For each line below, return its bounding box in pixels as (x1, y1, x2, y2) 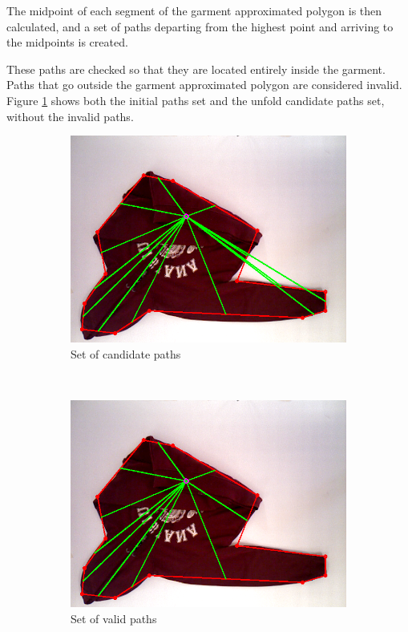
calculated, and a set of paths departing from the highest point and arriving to (6, 18, 394, 34)
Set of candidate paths (71, 345, 181, 362)
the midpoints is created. (6, 34, 128, 51)
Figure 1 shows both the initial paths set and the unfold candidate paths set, (6, 91, 385, 108)
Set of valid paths (71, 610, 157, 626)
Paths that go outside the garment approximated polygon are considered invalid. (6, 76, 402, 93)
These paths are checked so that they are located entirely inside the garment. (6, 60, 386, 77)
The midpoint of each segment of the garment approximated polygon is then (6, 2, 382, 18)
